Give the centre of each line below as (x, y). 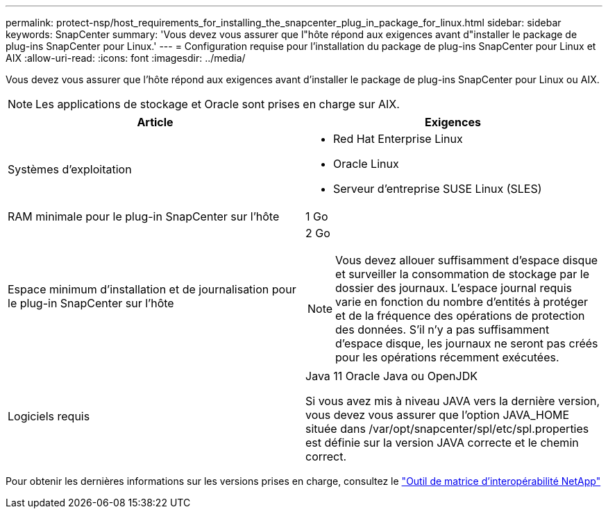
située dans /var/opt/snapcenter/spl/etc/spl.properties (447, 429)
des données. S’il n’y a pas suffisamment (442, 329)
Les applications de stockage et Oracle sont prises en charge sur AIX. (218, 104)
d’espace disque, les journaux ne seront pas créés (467, 343)
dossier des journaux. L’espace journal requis (454, 288)
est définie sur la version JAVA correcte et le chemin (442, 443)
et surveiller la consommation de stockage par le (462, 274)
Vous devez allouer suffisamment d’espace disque (467, 260)
